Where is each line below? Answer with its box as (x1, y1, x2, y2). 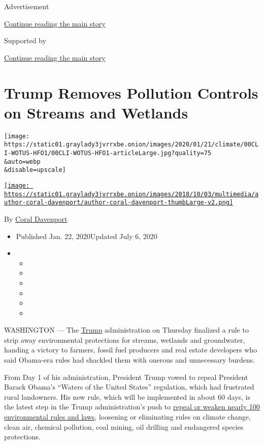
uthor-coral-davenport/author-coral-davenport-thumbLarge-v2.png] (4, 199, 234, 206)
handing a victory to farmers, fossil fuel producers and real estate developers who (4, 344, 257, 355)
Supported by (4, 35, 46, 46)
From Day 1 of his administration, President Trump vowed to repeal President (4, 371, 248, 382)
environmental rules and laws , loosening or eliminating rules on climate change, (4, 411, 251, 422)
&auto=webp (4, 158, 41, 165)
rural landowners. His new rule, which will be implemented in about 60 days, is (4, 391, 251, 402)
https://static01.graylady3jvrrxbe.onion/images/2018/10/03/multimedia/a (4, 190, 259, 198)
